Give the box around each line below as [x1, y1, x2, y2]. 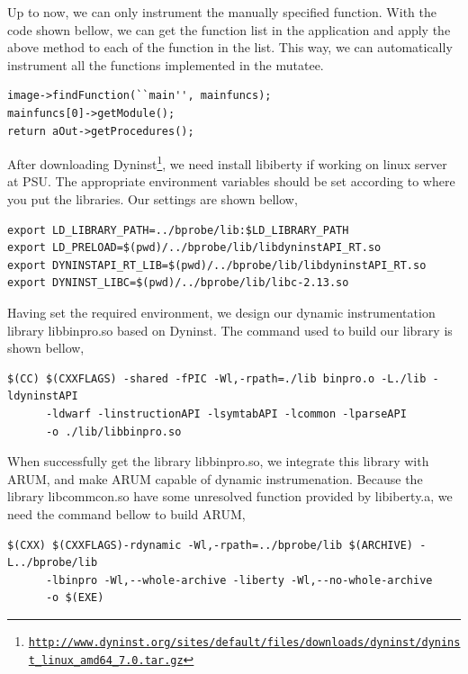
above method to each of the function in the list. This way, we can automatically [7, 38, 453, 57]
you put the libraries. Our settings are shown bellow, [7, 190, 298, 208]
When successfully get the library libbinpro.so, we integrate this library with [7, 452, 429, 471]
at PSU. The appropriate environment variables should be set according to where [7, 172, 455, 191]
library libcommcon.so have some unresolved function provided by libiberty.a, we [7, 487, 453, 506]
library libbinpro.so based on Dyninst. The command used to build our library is [7, 320, 453, 339]
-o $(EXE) [45, 591, 104, 605]
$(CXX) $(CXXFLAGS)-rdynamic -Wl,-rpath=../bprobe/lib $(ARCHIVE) [7, 538, 414, 552]
